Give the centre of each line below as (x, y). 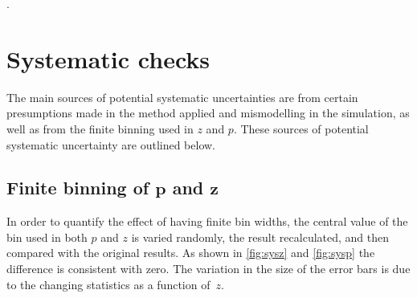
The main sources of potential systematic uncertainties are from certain (182, 97)
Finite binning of (78, 188)
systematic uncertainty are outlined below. (111, 144)
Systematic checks (108, 58)
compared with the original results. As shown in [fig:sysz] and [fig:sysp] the (191, 253)
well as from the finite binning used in (100, 128)
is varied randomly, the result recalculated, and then (260, 237)
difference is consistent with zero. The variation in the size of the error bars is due (208, 269)
